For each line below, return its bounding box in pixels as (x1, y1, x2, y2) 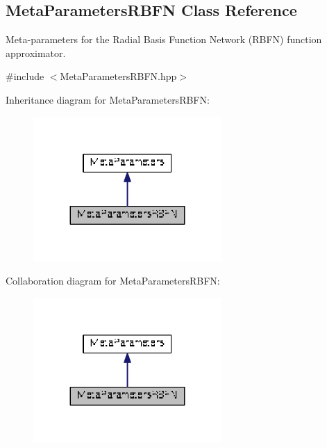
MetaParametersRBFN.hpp (60, 69, 177, 83)
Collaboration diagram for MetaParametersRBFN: (6, 273, 220, 288)
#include (6, 69, 44, 83)
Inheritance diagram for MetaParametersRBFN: (6, 92, 210, 106)
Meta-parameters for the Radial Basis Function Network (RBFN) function (6, 32, 322, 47)
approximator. (6, 45, 66, 60)
